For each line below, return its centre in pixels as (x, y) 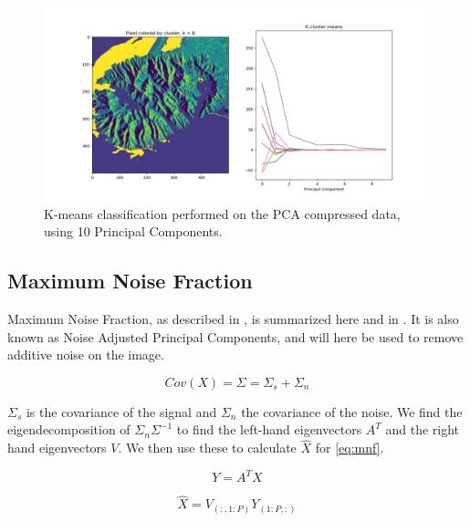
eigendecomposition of (69, 429)
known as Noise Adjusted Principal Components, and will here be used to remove (235, 336)
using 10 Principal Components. (133, 231)
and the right (423, 429)
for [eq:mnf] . (350, 448)
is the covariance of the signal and (121, 411)
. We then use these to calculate (207, 448)
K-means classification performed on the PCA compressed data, (222, 213)
